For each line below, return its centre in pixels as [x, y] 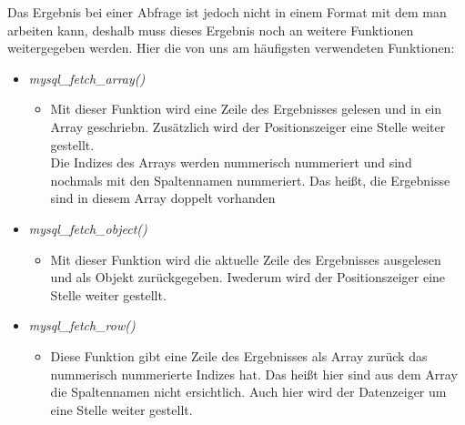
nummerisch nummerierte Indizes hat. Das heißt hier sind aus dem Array [254, 374]
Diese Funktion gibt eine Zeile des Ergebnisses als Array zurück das [239, 355]
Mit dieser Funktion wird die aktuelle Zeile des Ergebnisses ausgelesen [246, 259]
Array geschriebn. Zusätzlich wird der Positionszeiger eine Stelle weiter [248, 126]
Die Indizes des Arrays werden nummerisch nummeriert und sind [231, 162]
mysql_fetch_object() [88, 228]
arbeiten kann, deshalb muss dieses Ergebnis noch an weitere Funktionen [211, 30]
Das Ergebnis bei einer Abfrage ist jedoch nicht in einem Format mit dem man [227, 12]
